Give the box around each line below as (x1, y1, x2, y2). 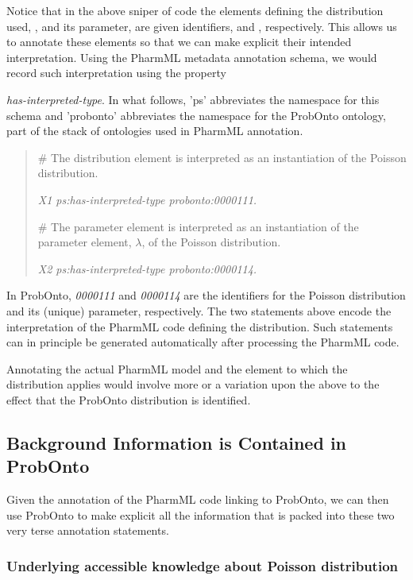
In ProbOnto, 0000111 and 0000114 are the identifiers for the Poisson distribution (6, 287, 406, 304)
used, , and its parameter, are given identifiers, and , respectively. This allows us (6, 17, 397, 34)
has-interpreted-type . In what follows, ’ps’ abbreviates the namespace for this (6, 91, 380, 107)
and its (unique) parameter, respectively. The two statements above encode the (6, 302, 392, 319)
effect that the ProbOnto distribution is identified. (6, 391, 251, 408)
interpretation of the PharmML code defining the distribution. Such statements (6, 318, 393, 334)
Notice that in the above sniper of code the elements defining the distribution (6, 2, 384, 18)
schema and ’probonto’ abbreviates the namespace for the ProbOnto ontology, (6, 106, 386, 123)
